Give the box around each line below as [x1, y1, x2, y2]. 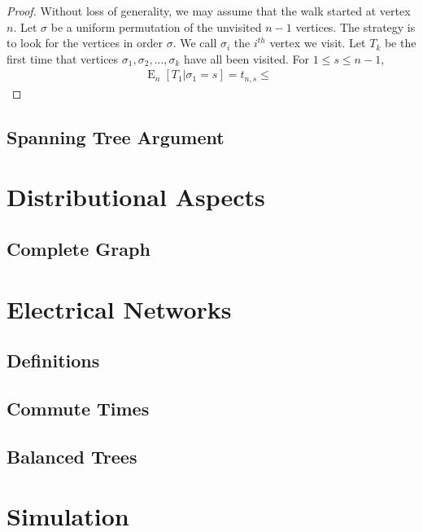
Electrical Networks [7, 292, 232, 325]
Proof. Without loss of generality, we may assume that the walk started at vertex [7, 2, 411, 19]
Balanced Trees [7, 443, 137, 468]
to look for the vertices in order [7, 34, 163, 51]
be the [384, 34, 416, 51]
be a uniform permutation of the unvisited [50, 18, 262, 35]
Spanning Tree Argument [7, 124, 225, 149]
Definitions [7, 348, 100, 373]
